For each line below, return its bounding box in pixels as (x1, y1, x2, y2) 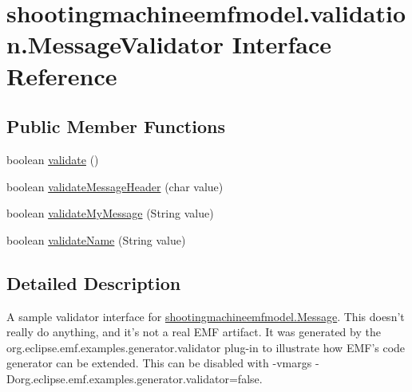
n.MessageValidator (6, 28, 224, 61)
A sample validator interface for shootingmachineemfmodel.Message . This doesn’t (6, 308, 405, 324)
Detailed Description (6, 270, 181, 295)
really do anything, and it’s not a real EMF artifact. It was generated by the (6, 323, 381, 340)
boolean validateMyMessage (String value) (6, 205, 214, 221)
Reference (6, 59, 117, 92)
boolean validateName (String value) (6, 231, 186, 248)
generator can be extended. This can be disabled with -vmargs (6, 355, 312, 371)
